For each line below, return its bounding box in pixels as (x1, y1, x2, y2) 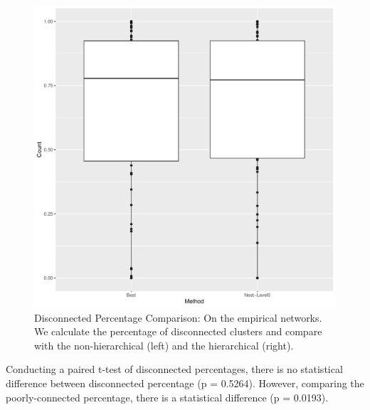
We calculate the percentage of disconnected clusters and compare (34, 324, 322, 339)
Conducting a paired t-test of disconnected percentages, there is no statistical (6, 362, 343, 377)
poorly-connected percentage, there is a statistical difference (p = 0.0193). (6, 389, 329, 404)
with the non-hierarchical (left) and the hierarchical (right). (34, 337, 294, 352)
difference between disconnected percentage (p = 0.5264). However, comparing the (6, 375, 364, 390)
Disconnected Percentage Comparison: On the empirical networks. (34, 310, 322, 325)
